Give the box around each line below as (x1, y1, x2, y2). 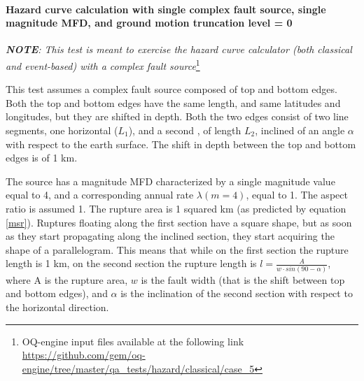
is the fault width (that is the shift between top (141, 272, 345, 287)
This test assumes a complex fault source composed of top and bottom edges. (6, 82, 337, 96)
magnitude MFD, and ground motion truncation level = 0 (6, 15, 293, 30)
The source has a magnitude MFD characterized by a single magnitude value (6, 173, 335, 188)
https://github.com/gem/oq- (22, 347, 146, 362)
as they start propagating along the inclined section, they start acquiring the (6, 229, 335, 243)
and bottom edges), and (6, 286, 108, 301)
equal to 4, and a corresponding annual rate (6, 187, 194, 202)
